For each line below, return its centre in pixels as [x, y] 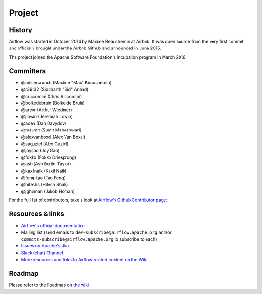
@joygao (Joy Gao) [41, 150]
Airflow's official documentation [53, 226]
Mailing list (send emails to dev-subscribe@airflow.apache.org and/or [96, 232]
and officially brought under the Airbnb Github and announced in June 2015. [85, 48]
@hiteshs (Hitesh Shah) [45, 184]
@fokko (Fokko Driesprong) [49, 157]
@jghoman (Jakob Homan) [48, 191]
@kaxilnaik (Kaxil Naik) [44, 171]
